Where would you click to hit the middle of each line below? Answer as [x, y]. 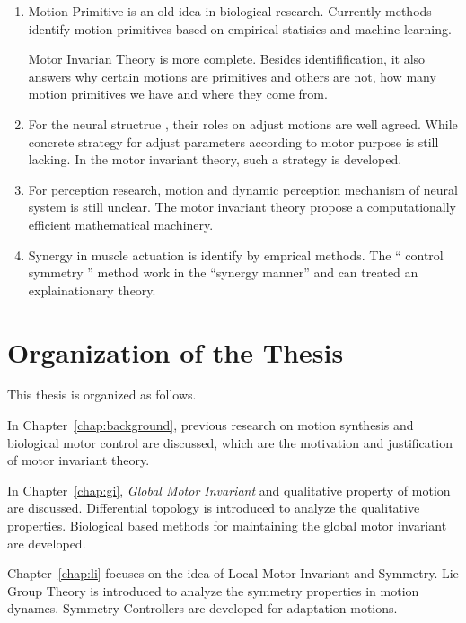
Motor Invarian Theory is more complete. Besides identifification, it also [227, 59]
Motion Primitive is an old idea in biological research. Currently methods [230, 11]
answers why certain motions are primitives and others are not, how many [232, 76]
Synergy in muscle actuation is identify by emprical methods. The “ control [236, 254]
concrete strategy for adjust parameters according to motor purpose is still [233, 141]
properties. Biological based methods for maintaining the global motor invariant [227, 525]
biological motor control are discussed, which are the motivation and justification [230, 442]
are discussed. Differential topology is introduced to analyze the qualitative [214, 508]
